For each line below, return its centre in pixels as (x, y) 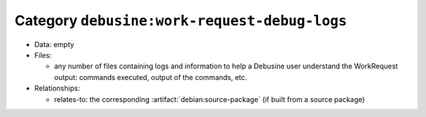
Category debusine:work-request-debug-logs (181, 20)
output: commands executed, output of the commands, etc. (151, 77)
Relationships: (57, 88)
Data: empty (54, 44)
